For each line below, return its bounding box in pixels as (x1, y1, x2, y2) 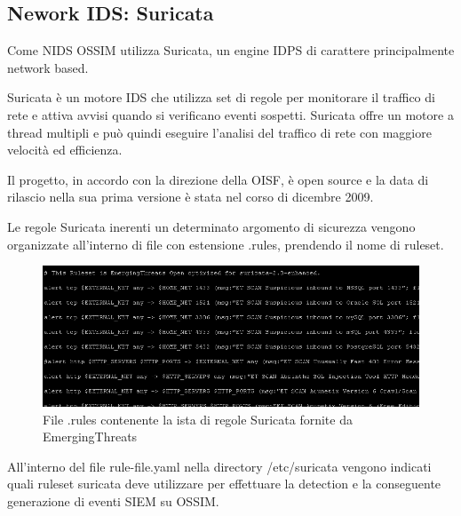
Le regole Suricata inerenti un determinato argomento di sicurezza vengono (7, 217, 416, 235)
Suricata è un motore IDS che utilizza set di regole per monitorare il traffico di (7, 88, 435, 107)
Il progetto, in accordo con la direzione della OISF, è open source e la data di (7, 170, 429, 188)
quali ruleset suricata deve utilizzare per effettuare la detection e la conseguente (7, 474, 441, 493)
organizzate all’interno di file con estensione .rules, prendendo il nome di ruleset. (7, 234, 444, 253)
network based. (7, 58, 89, 76)
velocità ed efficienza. (7, 140, 123, 159)
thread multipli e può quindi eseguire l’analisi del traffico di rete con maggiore (7, 123, 432, 141)
